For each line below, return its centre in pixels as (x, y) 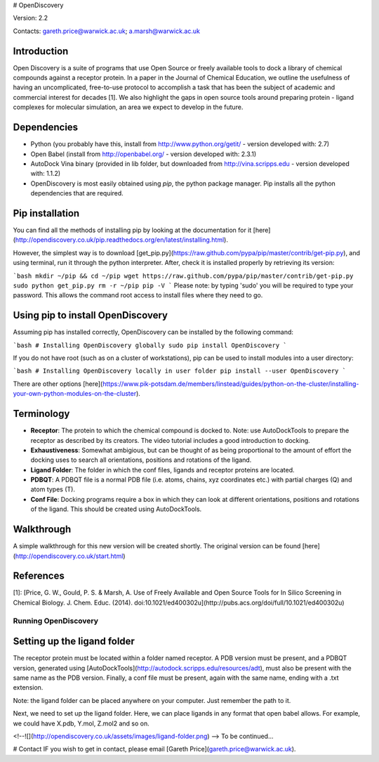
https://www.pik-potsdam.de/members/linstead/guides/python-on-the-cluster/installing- (231, 384)
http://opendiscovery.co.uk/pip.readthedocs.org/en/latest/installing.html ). (121, 240)
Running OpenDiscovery (55, 621)
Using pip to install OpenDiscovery (91, 315)
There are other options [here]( (58, 384)
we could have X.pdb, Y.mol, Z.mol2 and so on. (81, 723)
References (39, 576)
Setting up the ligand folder (74, 641)
